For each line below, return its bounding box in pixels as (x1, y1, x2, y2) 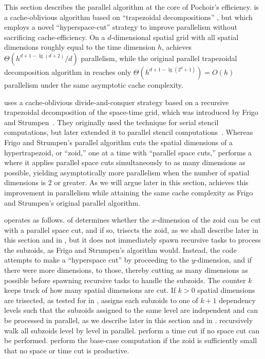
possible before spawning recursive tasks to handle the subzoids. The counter (4, 274, 246, 285)
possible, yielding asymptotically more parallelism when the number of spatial (4, 167, 250, 177)
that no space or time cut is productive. (4, 345, 129, 355)
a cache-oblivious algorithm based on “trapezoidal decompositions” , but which (4, 11, 253, 22)
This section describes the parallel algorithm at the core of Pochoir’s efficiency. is (4, 2, 259, 12)
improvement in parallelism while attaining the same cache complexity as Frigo (4, 187, 253, 197)
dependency (219, 294, 256, 305)
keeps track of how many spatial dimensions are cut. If (4, 285, 176, 295)
